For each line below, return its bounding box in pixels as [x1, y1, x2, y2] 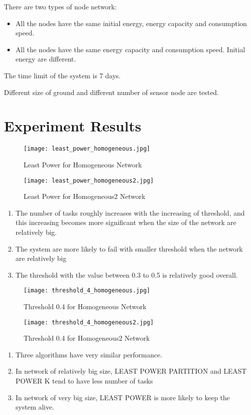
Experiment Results [4, 116, 141, 136]
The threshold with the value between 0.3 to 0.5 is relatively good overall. [15, 269, 238, 280]
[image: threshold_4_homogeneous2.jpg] [24, 319, 154, 326]
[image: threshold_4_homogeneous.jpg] [24, 287, 150, 294]
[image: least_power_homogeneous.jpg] [24, 145, 150, 153]
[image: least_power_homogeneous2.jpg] [24, 177, 154, 184]
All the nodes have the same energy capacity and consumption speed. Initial [15, 44, 245, 54]
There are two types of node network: [4, 1, 117, 11]
